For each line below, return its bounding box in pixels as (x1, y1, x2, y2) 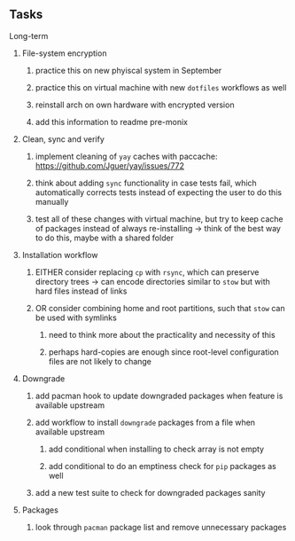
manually (35, 196, 69, 207)
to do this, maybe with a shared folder (35, 232, 175, 243)
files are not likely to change (48, 356, 152, 366)
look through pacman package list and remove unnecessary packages (35, 521, 287, 532)
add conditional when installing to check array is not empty (48, 443, 264, 454)
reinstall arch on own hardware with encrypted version (35, 99, 235, 110)
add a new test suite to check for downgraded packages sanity (35, 487, 266, 498)
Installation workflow (21, 249, 98, 260)
